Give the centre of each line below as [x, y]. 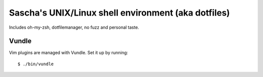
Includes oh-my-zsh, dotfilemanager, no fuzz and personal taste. [74, 27]
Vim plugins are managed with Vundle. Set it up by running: [69, 53]
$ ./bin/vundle [36, 64]
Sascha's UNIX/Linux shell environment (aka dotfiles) [119, 13]
